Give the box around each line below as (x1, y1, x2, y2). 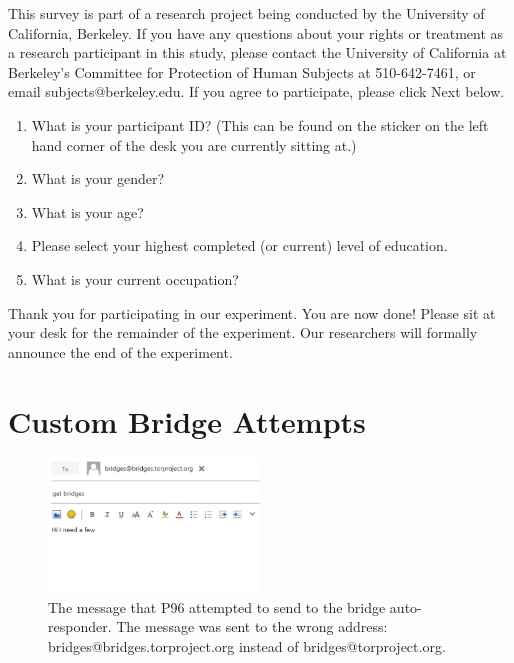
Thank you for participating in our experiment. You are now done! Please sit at (8, 302, 496, 323)
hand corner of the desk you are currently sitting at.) (31, 134, 357, 155)
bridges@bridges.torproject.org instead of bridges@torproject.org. (48, 635, 446, 656)
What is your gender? (31, 168, 165, 189)
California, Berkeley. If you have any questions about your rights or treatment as (8, 22, 504, 43)
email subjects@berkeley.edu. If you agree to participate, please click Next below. (8, 81, 505, 102)
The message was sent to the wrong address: (116, 616, 388, 637)
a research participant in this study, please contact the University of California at (8, 42, 507, 63)
